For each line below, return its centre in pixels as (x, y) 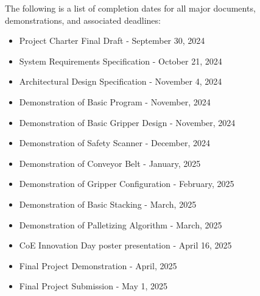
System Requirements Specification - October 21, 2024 (121, 61)
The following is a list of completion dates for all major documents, (130, 8)
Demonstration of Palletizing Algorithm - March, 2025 (121, 224)
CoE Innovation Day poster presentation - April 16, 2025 (125, 245)
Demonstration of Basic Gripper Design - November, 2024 (127, 122)
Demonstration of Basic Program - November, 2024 (115, 101)
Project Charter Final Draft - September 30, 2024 (112, 41)
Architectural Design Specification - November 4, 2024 (121, 81)
